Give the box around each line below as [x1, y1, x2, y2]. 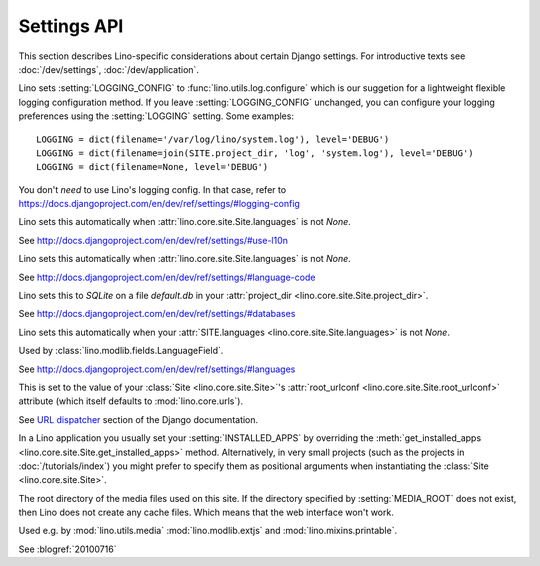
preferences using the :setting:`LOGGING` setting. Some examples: [18, 110, 295, 122]
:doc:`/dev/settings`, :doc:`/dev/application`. [18, 63, 200, 75]
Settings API [18, 15, 124, 37]
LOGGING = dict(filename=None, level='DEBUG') [36, 161, 269, 173]
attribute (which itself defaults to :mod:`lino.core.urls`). [18, 395, 244, 407]
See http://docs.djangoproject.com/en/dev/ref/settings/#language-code [18, 271, 316, 283]
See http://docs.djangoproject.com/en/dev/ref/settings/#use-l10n [18, 234, 289, 246]
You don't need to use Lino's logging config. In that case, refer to [18, 183, 287, 195]
